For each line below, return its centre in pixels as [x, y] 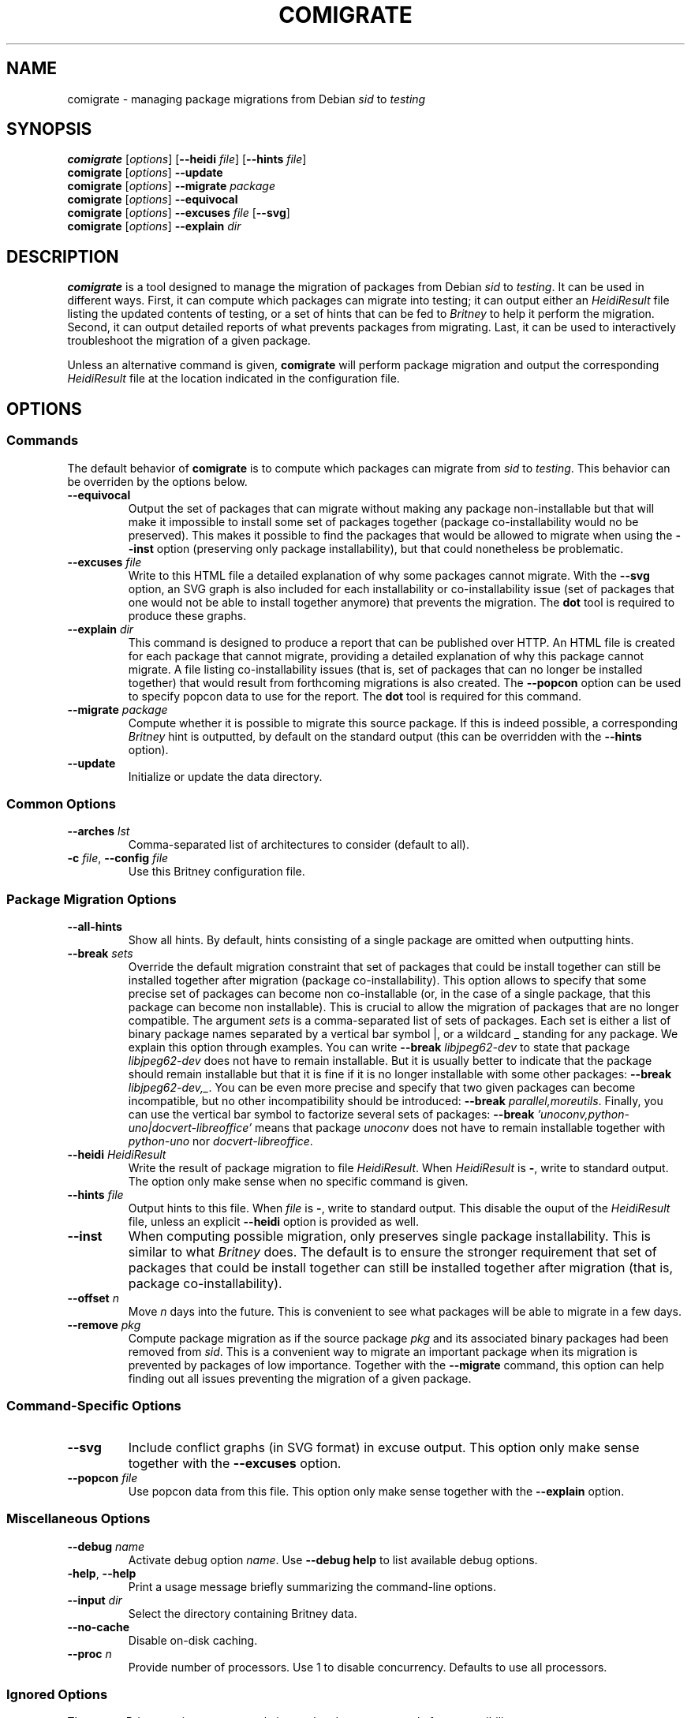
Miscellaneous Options [78, 1519]
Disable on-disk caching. [193, 1640]
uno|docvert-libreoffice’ [190, 1128]
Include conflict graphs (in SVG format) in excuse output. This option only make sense [384, 1447]
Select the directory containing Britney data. [243, 1613]
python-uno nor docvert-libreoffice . [220, 1141]
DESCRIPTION [63, 256]
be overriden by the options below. [157, 481]
